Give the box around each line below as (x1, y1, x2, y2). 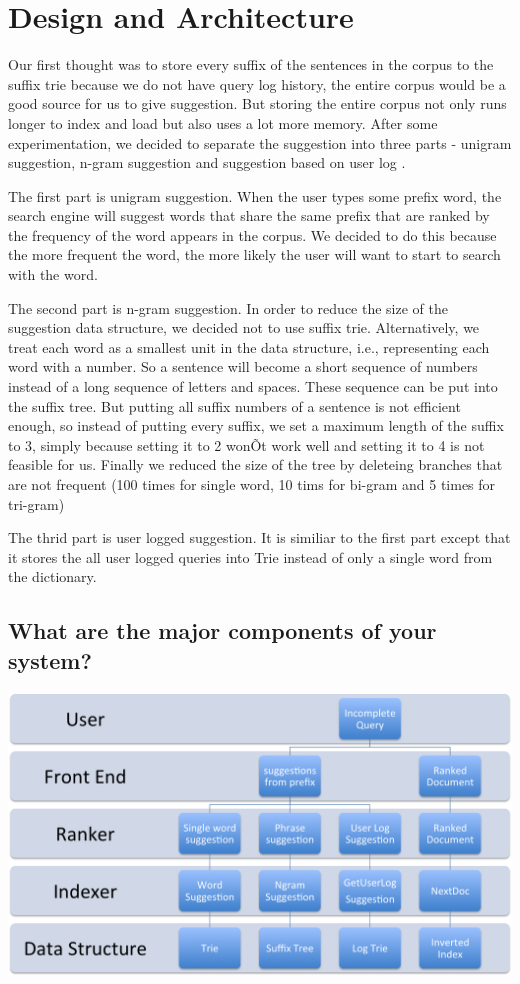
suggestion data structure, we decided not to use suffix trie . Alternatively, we (8, 317, 480, 338)
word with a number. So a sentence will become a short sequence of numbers (8, 356, 478, 377)
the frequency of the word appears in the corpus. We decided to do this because (8, 224, 497, 245)
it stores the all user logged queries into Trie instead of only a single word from (8, 546, 493, 567)
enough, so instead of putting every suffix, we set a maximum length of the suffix (8, 415, 504, 436)
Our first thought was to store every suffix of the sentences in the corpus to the (8, 54, 494, 75)
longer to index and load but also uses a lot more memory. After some (8, 112, 438, 133)
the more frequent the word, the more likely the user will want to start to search (8, 244, 501, 265)
